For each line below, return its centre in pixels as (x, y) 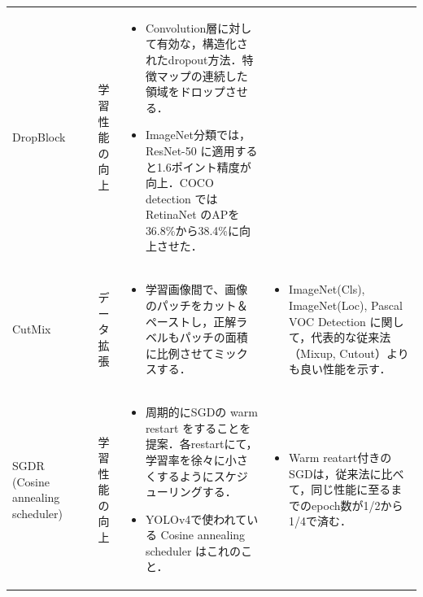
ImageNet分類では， (198, 135)
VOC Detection (327, 321)
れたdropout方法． (194, 59)
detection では (181, 198)
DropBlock (39, 137)
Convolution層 (181, 27)
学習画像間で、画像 (196, 289)
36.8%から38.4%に (192, 230)
